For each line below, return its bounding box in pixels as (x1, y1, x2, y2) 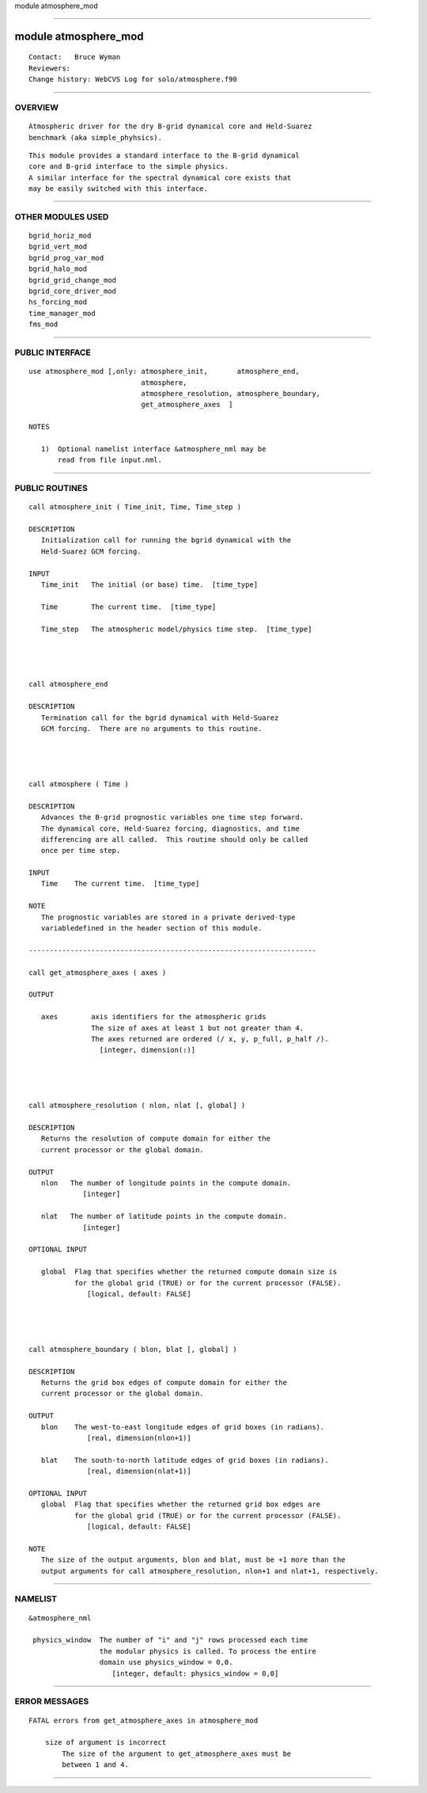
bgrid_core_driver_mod (28, 287, 117, 295)
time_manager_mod (28, 309, 96, 318)
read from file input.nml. (58, 455, 162, 465)
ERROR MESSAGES (14, 1696, 89, 1707)
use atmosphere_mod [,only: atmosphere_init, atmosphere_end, (28, 367, 300, 376)
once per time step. (40, 846, 121, 855)
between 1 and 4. (62, 1761, 130, 1769)
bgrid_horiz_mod (28, 231, 92, 241)
